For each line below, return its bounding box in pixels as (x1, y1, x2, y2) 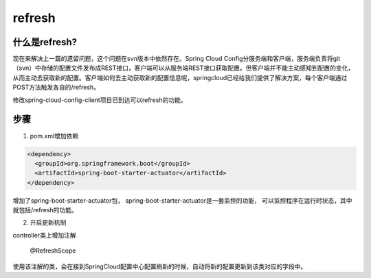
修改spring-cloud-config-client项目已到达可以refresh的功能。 (12, 96, 187, 104)
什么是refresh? (12, 36, 78, 48)
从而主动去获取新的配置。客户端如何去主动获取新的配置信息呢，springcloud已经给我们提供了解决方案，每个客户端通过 (12, 73, 348, 81)
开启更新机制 (30, 218, 67, 227)
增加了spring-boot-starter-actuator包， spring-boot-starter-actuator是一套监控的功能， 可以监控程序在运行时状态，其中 (12, 196, 352, 205)
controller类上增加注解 (12, 231, 76, 239)
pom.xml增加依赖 (30, 131, 79, 140)
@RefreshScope (30, 247, 76, 255)
